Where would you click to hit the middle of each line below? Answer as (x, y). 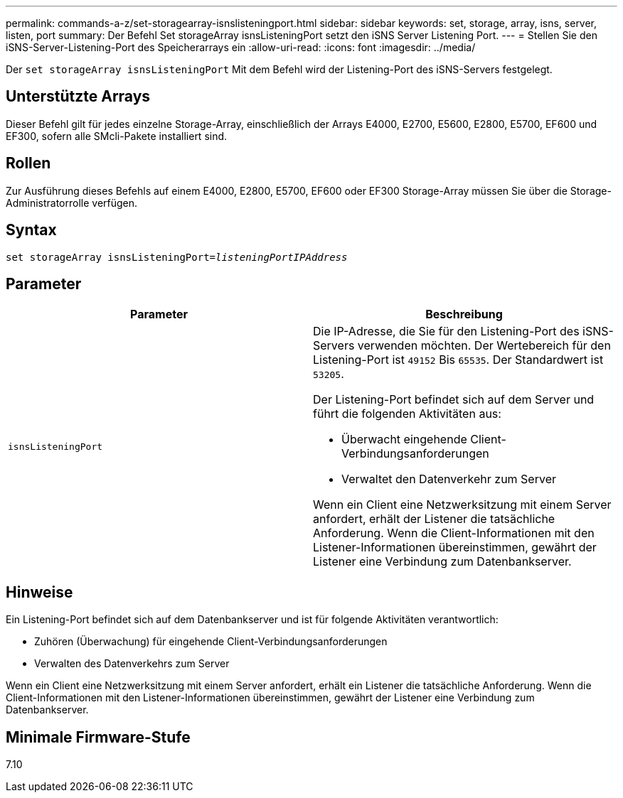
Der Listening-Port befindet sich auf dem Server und (454, 400)
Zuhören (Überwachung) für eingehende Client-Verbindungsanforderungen (211, 642)
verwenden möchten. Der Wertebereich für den (484, 346)
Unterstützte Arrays (78, 97)
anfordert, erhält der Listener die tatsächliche (434, 519)
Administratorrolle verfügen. (72, 203)
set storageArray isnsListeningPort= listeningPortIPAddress (177, 257)
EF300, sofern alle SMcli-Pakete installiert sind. (117, 136)
